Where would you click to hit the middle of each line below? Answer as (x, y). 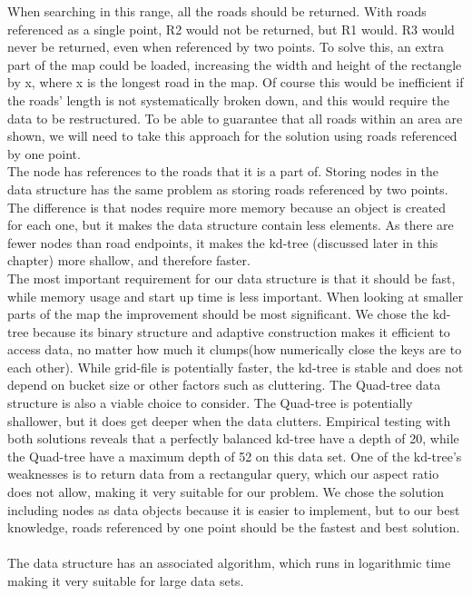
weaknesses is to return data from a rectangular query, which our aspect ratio (223, 474)
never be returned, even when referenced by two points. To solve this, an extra (226, 47)
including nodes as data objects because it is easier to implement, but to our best (234, 509)
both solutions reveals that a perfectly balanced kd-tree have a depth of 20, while (233, 438)
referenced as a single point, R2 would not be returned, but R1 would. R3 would (231, 29)
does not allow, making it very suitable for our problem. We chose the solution (226, 492)
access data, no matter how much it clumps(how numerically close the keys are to (235, 349)
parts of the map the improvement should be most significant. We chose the (218, 314)
